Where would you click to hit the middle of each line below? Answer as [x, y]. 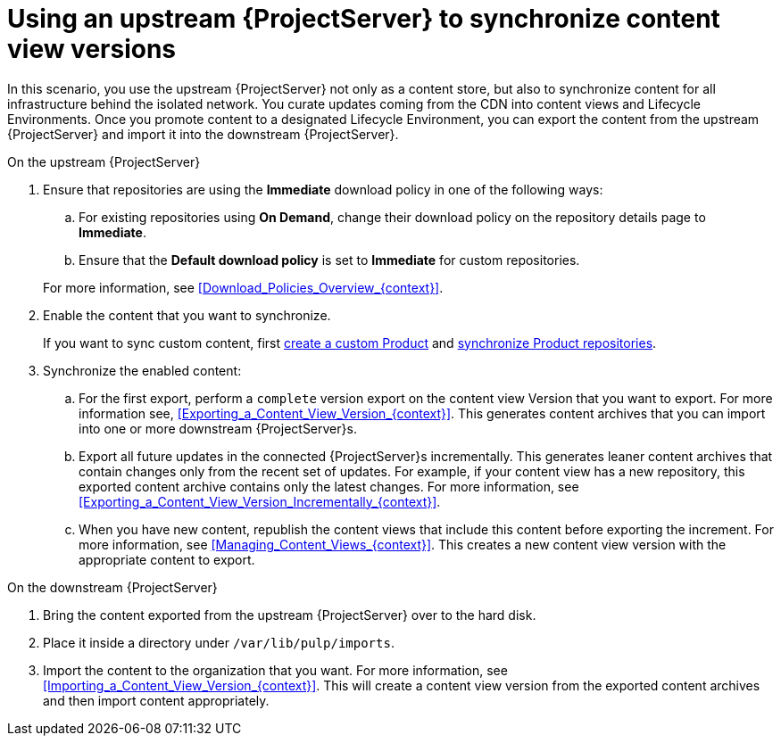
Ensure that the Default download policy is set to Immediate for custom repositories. [329, 260]
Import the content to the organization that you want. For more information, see [275, 670]
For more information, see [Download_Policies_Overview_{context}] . [243, 287]
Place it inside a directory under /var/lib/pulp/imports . [219, 642]
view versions [92, 49]
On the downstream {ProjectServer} [112, 587]
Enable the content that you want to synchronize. [187, 315]
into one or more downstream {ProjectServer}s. [218, 428]
